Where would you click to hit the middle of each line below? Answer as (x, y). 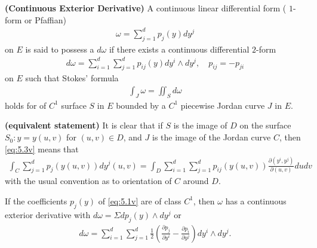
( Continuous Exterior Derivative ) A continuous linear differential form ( (146, 8)
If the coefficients (36, 200)
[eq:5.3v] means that (42, 149)
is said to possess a (60, 49)
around (196, 181)
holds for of (26, 105)
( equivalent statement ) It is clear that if (84, 125)
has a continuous (256, 200)
